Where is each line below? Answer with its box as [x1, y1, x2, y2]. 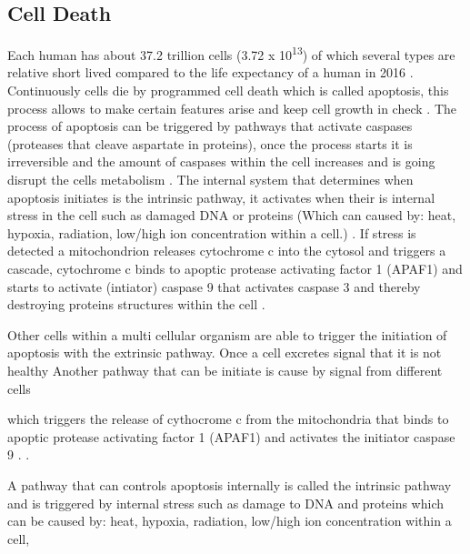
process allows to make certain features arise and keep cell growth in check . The [7, 98, 456, 117]
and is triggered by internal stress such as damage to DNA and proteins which [7, 493, 445, 512]
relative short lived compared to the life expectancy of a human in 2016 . [7, 63, 414, 82]
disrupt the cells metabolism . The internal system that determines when [7, 170, 414, 189]
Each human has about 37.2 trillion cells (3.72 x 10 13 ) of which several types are [7, 43, 455, 64]
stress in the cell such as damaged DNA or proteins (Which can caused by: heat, [7, 206, 456, 225]
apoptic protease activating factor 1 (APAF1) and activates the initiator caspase [7, 427, 455, 446]
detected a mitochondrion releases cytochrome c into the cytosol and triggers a [7, 241, 446, 260]
